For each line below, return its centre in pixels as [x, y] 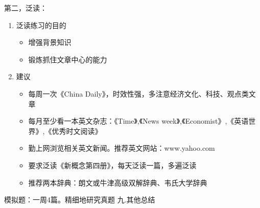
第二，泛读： [26, 8]
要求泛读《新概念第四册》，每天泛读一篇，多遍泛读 [112, 165]
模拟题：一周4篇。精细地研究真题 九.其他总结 [80, 200]
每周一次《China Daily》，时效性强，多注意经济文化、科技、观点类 [138, 93]
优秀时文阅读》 [77, 131]
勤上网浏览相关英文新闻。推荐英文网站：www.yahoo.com [122, 148]
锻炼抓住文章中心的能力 [68, 59]
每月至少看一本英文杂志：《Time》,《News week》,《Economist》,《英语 [138, 121]
